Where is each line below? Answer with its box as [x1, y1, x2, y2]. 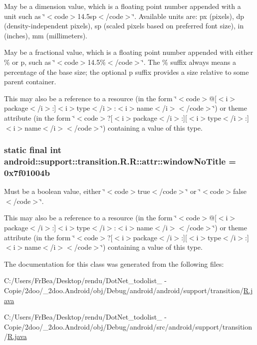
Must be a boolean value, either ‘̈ [4, 186, 105, 196]
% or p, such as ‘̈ [4, 56, 55, 67]
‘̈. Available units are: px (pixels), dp [132, 10, 245, 21]
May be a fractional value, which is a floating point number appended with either [4, 47, 254, 57]
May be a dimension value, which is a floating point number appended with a [4, 1, 241, 11]
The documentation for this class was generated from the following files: [4, 258, 224, 269]
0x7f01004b [4, 166, 50, 178]
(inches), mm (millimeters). [4, 30, 88, 40]
